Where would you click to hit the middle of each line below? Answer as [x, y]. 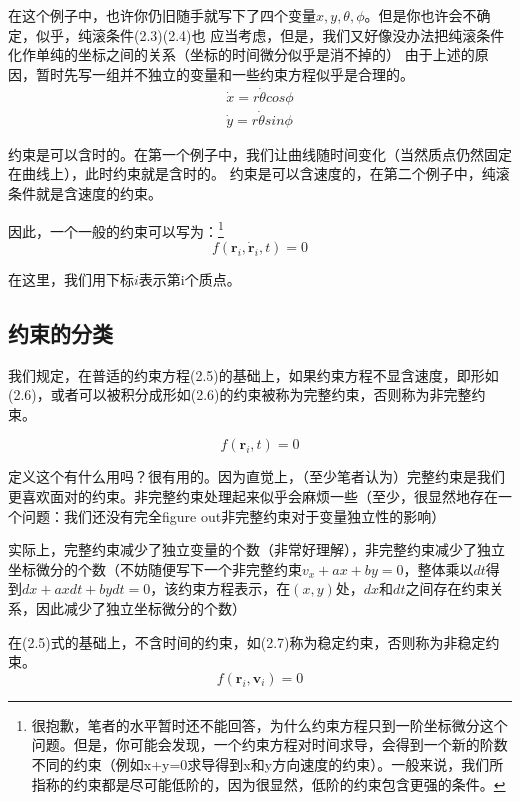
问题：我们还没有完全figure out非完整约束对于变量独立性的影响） [233, 515]
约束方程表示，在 [234, 588]
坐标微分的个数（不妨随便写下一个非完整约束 [155, 568]
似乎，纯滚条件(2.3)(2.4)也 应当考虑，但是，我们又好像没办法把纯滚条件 [270, 34]
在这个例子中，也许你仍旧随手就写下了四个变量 [162, 15]
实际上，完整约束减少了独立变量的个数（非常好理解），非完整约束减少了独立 [256, 549]
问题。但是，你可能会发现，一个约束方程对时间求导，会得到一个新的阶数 [269, 744]
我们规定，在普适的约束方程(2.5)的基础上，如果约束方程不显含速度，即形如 [253, 374]
